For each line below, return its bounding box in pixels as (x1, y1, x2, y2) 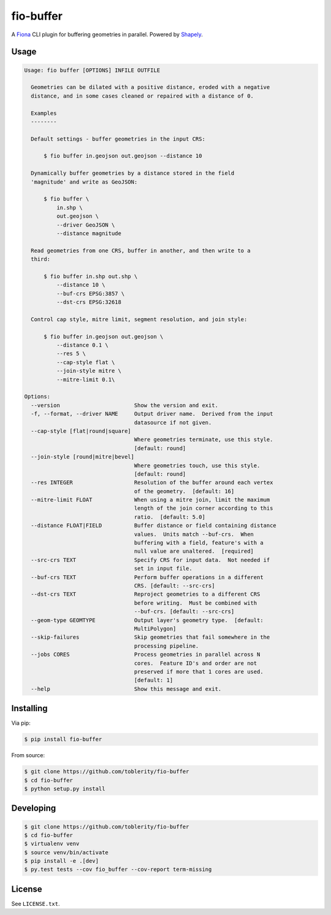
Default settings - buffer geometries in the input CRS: (31, 135, 205, 142)
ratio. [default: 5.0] (134, 513, 205, 520)
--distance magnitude (56, 230, 122, 236)
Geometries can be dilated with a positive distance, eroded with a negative (31, 84, 270, 91)
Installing (11, 703, 48, 714)
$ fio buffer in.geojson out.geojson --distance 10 (44, 152, 202, 160)
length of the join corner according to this (134, 505, 273, 512)
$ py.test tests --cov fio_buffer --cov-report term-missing (24, 866, 212, 873)
